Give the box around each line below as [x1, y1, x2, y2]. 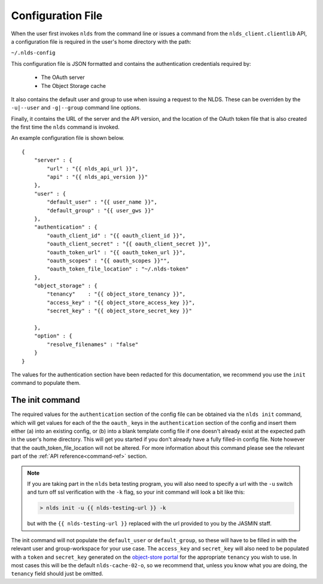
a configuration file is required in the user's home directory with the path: [11, 38, 191, 45]
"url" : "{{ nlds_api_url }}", [47, 165, 139, 172]
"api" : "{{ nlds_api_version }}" [47, 174, 148, 181]
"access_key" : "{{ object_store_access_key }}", [47, 299, 196, 306]
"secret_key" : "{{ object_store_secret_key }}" [47, 308, 193, 314]
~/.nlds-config [11, 50, 56, 56]
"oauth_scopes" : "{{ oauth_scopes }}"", [47, 257, 170, 264]
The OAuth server [41, 74, 85, 81]
